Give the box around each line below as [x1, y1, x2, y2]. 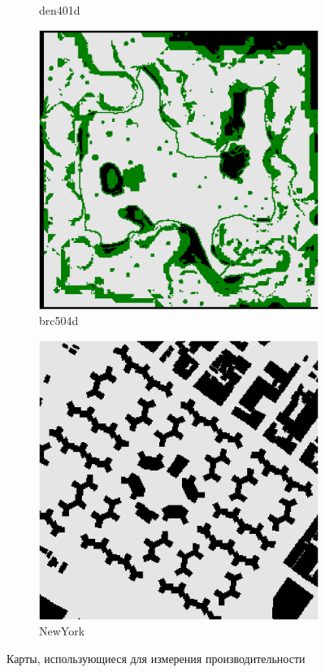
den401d [39, 2, 80, 18]
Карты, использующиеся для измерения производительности [6, 649, 305, 666]
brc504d [39, 312, 79, 329]
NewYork [39, 622, 85, 639]
